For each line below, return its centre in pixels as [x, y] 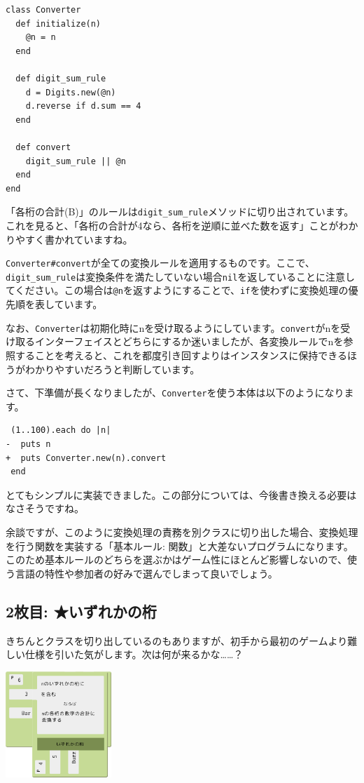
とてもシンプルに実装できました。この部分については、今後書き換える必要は [181, 494]
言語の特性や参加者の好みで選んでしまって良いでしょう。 [146, 573]
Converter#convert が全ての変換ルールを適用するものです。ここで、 [160, 263]
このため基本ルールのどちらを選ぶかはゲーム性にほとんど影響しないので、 [177, 560]
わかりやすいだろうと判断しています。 [112, 369]
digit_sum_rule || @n [76, 161]
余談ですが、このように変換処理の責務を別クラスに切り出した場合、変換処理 [182, 531]
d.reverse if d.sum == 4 [83, 106]
